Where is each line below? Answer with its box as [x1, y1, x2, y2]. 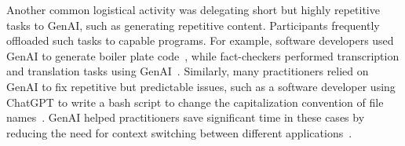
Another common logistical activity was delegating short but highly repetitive [6, 2, 380, 17]
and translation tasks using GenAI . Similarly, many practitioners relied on [6, 63, 369, 79]
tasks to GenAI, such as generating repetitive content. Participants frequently [6, 16, 380, 33]
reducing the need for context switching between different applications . [6, 124, 352, 141]
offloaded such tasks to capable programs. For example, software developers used [6, 32, 394, 49]
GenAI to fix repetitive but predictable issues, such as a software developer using [6, 78, 396, 94]
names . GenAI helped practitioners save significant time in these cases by [6, 109, 365, 126]
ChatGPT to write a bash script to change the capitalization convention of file [6, 93, 384, 110]
